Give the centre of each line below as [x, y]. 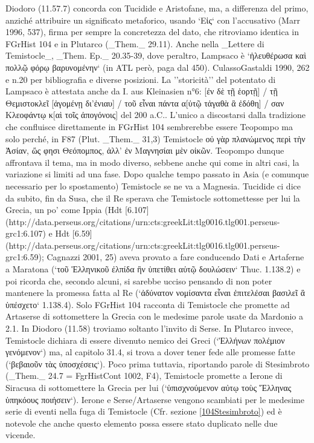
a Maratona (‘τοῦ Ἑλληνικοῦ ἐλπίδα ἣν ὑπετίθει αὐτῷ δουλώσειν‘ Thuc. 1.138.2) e [153, 269]
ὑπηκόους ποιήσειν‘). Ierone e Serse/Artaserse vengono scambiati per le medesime [155, 399]
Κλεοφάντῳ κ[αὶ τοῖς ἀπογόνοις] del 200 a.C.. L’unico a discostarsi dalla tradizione [156, 115]
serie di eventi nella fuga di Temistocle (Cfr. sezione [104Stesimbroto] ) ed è [144, 411]
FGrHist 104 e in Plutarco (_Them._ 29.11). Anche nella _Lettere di [135, 43]
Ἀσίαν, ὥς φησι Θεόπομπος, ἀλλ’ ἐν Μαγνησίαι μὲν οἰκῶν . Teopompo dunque [145, 150]
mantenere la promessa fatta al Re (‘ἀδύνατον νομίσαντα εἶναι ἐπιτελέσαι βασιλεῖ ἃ [155, 293]
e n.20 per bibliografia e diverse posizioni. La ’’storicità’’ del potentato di [141, 79]
